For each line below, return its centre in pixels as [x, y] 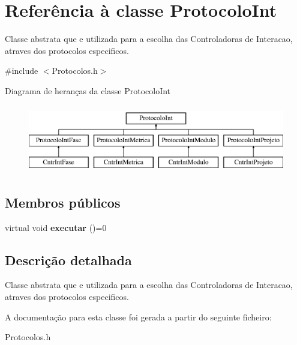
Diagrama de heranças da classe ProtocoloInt [88, 90]
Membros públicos [63, 202]
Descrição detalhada [68, 259]
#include [22, 70]
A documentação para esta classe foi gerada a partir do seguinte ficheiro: [138, 316]
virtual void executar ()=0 [56, 227]
